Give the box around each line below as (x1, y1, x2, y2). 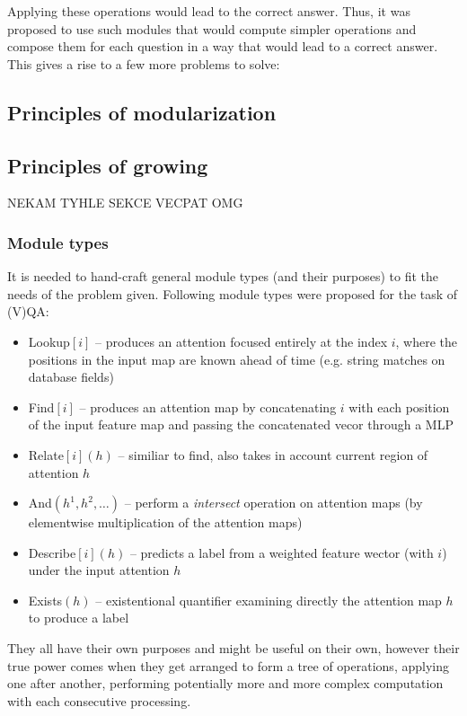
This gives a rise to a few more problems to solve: (7, 54, 280, 73)
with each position (348, 397, 450, 416)
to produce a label (28, 608, 129, 627)
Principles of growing (7, 151, 208, 179)
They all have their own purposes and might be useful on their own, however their (7, 639, 460, 658)
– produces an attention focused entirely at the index (95, 331, 388, 350)
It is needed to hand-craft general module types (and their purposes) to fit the (7, 267, 438, 286)
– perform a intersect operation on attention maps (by (124, 493, 423, 512)
